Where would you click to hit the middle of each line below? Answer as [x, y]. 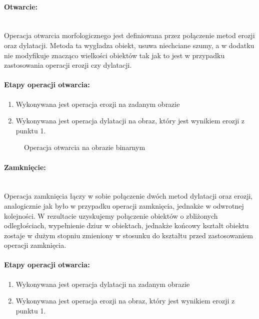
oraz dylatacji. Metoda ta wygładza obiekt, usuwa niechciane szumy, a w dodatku [129, 45]
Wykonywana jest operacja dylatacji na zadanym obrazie [103, 284]
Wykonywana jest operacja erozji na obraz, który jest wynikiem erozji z [125, 301]
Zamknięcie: [25, 167]
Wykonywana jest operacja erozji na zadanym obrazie [98, 104]
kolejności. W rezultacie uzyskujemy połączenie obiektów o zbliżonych [111, 215]
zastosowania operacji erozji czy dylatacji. [68, 65]
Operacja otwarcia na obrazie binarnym [85, 147]
